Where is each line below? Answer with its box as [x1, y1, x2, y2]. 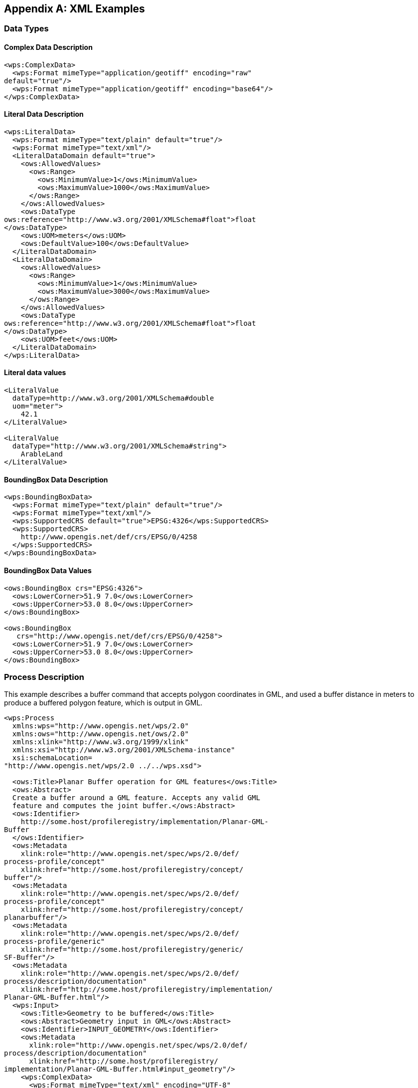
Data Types [4, 23, 49, 34]
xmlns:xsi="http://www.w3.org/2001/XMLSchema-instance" [12, 746, 235, 754]
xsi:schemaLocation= [12, 754, 93, 762]
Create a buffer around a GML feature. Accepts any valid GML [12, 794, 261, 802]
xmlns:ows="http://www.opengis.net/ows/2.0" [12, 730, 189, 738]
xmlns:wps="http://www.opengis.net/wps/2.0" [12, 722, 189, 730]
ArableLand [20, 450, 63, 458]
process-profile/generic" [4, 937, 105, 946]
